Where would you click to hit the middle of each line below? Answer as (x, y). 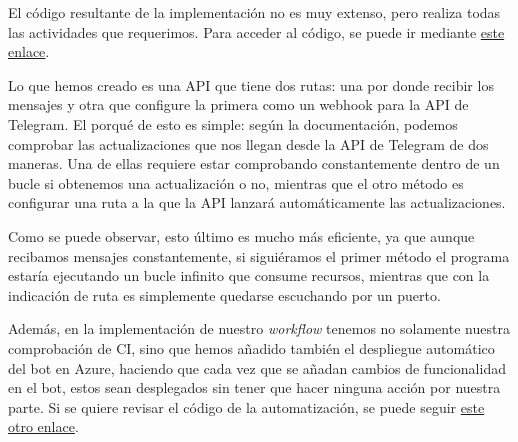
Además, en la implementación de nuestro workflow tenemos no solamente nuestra (259, 328)
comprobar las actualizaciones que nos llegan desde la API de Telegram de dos (248, 143)
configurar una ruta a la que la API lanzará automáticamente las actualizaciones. (257, 202)
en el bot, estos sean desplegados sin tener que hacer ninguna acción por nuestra (254, 387)
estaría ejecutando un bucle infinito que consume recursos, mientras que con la (249, 275)
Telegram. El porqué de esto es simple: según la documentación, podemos (233, 123)
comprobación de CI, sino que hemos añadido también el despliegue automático (251, 347)
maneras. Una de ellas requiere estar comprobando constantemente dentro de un (254, 163)
